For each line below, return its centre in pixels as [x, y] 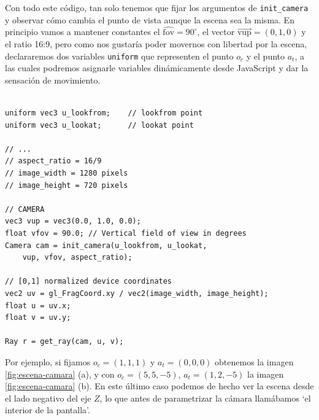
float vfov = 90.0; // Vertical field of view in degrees [126, 234]
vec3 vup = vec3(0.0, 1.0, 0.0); [73, 221]
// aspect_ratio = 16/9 [53, 161]
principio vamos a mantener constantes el [83, 32]
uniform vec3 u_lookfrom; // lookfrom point [104, 113]
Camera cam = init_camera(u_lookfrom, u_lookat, [106, 245]
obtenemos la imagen [254, 361]
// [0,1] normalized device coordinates [89, 282]
